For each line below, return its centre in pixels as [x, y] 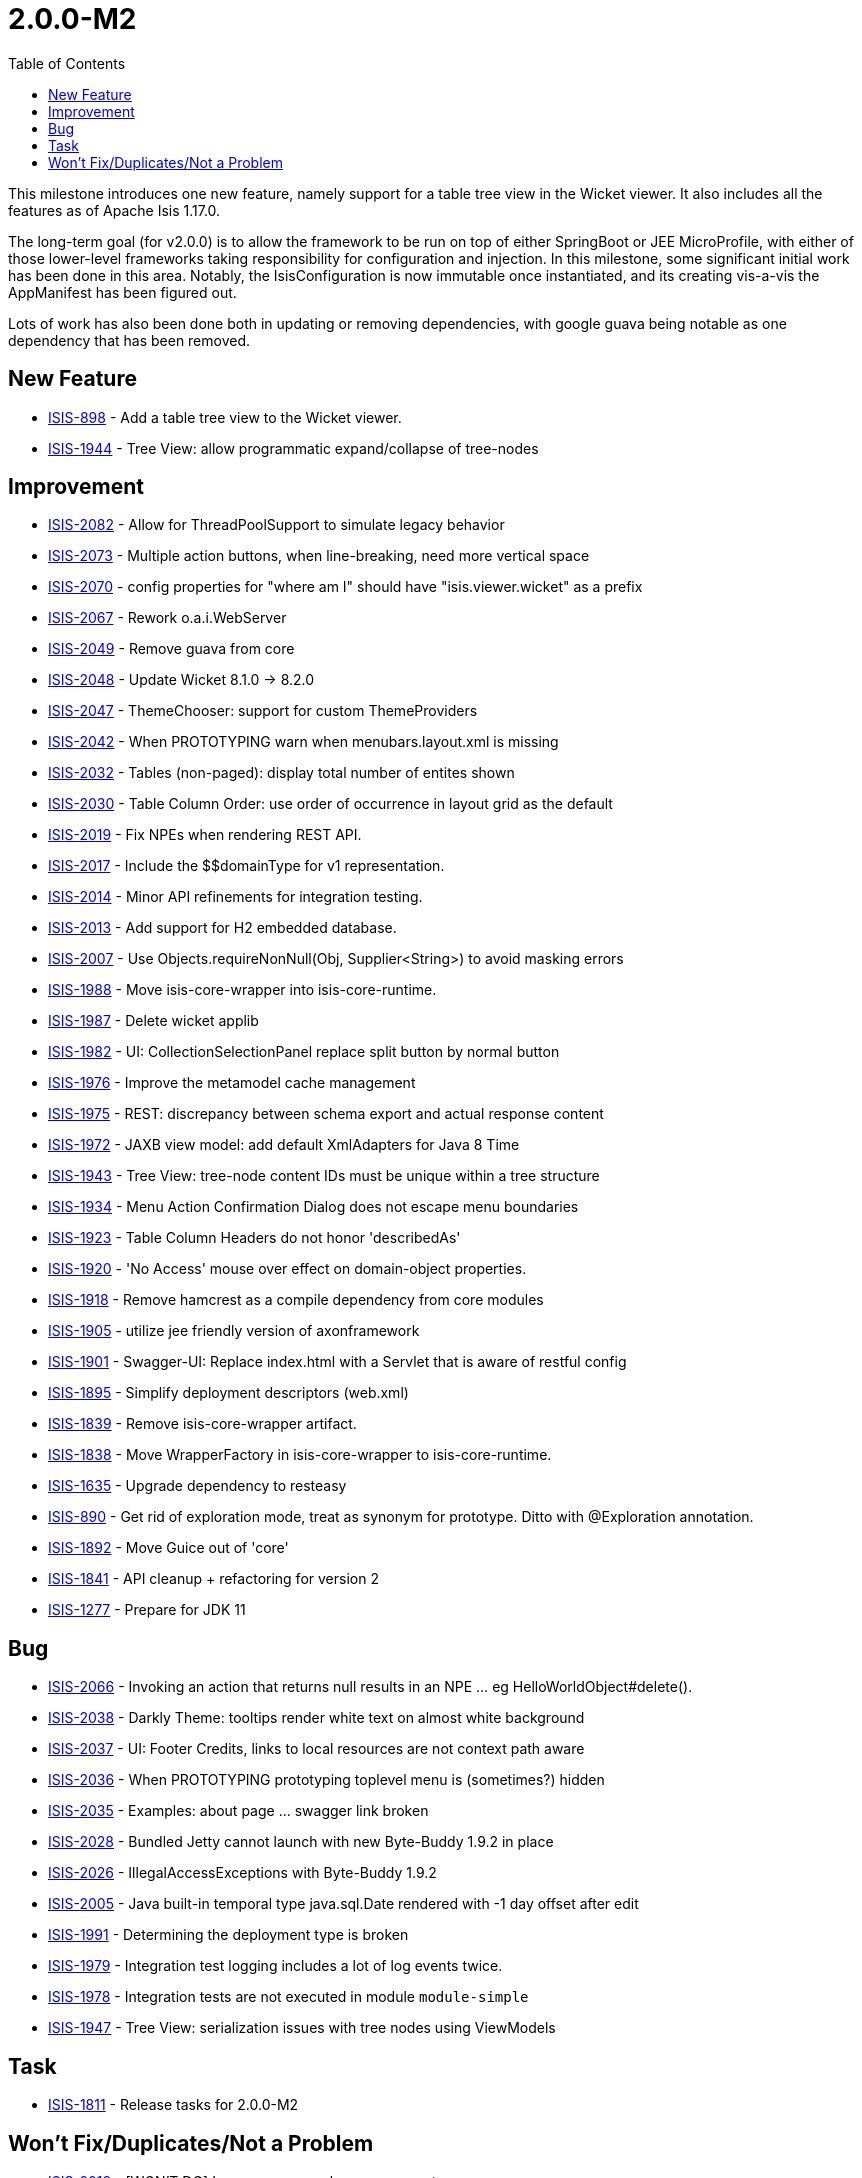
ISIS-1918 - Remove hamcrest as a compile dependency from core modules [296, 1300]
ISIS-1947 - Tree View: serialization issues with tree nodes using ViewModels [302, 2028]
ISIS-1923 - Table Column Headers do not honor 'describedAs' [254, 1238]
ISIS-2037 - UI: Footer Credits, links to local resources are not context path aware [316, 1749]
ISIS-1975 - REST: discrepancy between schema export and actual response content [326, 1114]
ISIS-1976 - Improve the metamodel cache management [232, 1083]
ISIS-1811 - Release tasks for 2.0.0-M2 [173, 2105]
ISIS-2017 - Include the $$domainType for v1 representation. [246, 866]
